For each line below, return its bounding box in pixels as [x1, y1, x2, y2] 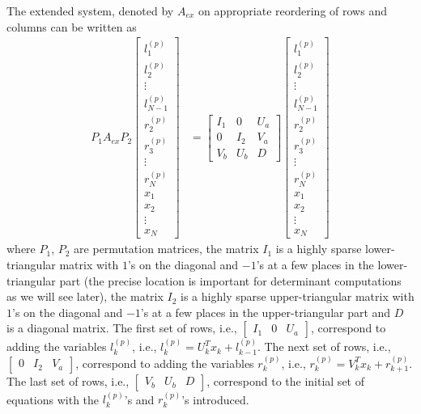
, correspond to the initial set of [206, 372, 364, 389]
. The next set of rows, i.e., [257, 338, 391, 355]
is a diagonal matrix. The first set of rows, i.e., [6, 319, 237, 336]
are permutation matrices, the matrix [74, 240, 259, 257]
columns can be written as [6, 18, 137, 35]
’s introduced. [181, 391, 249, 408]
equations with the [6, 391, 100, 408]
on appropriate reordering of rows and [198, 2, 387, 19]
